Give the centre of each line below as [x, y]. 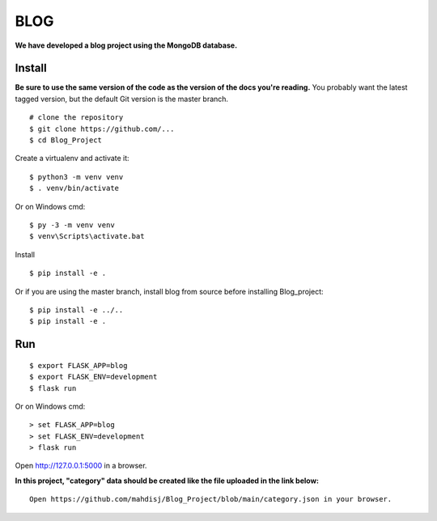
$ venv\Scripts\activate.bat [87, 236]
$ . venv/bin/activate [74, 188]
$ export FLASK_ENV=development [93, 377]
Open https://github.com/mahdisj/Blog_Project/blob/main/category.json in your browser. [211, 499]
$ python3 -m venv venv [76, 177]
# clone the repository [76, 118]
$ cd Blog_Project [66, 140]
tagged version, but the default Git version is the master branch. [122, 99]
